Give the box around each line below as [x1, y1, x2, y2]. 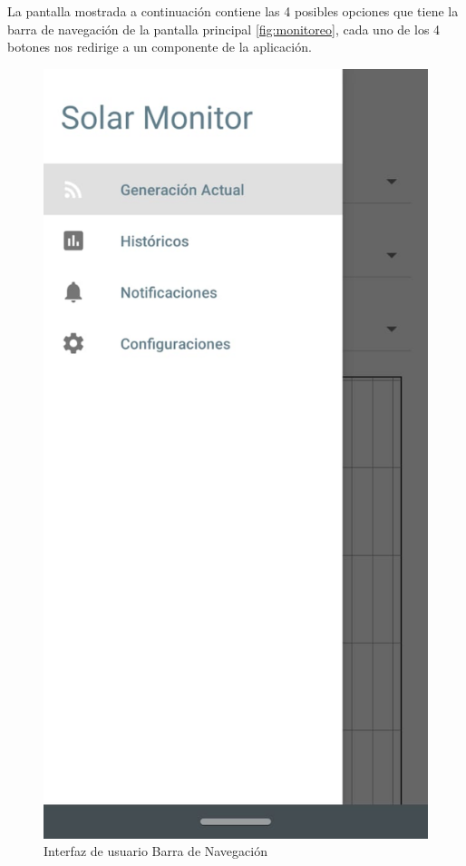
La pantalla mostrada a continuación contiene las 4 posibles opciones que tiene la [7, 2, 459, 20]
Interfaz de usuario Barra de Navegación [44, 841, 267, 861]
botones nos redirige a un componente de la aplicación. [7, 37, 312, 56]
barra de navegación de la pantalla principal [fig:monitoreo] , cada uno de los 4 [7, 19, 441, 38]
